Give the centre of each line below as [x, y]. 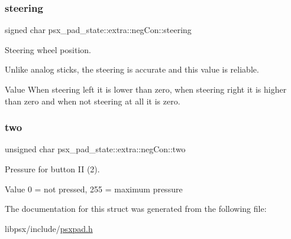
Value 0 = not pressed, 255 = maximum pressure [94, 189]
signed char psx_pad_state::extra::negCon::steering [98, 30]
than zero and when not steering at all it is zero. [93, 101]
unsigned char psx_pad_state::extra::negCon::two [95, 149]
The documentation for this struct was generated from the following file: [136, 209]
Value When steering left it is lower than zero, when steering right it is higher [146, 89]
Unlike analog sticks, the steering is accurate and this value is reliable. [132, 69]
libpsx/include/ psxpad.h [49, 228]
